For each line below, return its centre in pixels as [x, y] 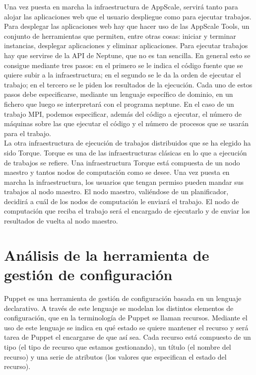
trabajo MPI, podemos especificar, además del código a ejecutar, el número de [123, 113]
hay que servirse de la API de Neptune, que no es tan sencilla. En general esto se [127, 55]
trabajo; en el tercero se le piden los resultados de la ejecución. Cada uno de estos [128, 84]
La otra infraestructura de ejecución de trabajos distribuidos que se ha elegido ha [128, 143]
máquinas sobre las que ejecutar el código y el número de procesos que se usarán [127, 123]
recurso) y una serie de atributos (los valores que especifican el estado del [115, 356]
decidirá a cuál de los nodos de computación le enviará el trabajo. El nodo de [122, 201]
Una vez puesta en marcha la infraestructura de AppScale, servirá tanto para [121, 6]
